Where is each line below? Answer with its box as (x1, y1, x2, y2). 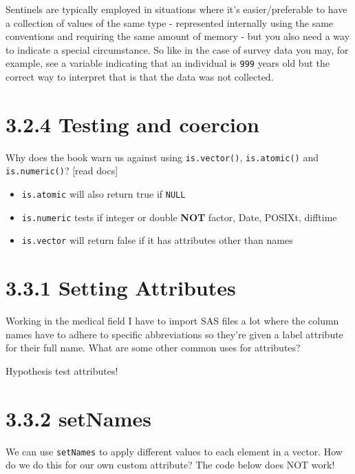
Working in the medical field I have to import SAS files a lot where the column (6, 313, 339, 328)
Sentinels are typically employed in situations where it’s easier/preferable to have (6, 2, 347, 16)
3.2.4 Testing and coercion (6, 110, 259, 138)
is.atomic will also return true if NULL (21, 187, 186, 201)
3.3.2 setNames (6, 404, 152, 432)
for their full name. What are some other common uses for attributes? (6, 340, 301, 355)
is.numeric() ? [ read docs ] (6, 163, 118, 178)
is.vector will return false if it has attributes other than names (21, 233, 293, 247)
